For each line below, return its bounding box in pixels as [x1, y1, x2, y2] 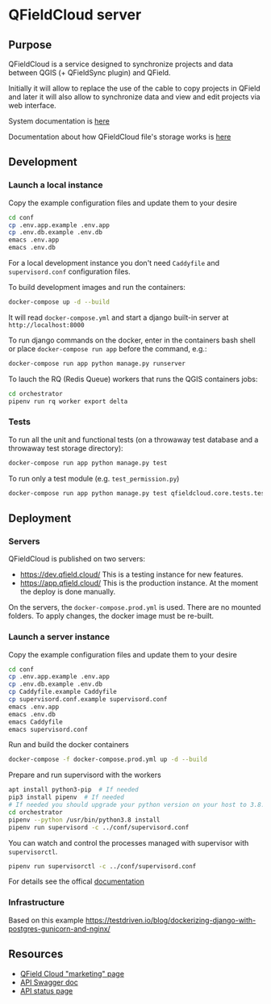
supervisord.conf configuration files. [8, 267, 131, 276]
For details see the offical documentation [8, 876, 145, 886]
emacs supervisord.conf [8, 725, 89, 733]
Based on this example [8, 915, 85, 925]
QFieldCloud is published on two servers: [8, 554, 145, 564]
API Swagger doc [19, 977, 78, 987]
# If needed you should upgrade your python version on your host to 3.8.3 [8, 801, 269, 809]
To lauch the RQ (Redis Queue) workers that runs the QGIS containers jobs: [8, 374, 258, 384]
